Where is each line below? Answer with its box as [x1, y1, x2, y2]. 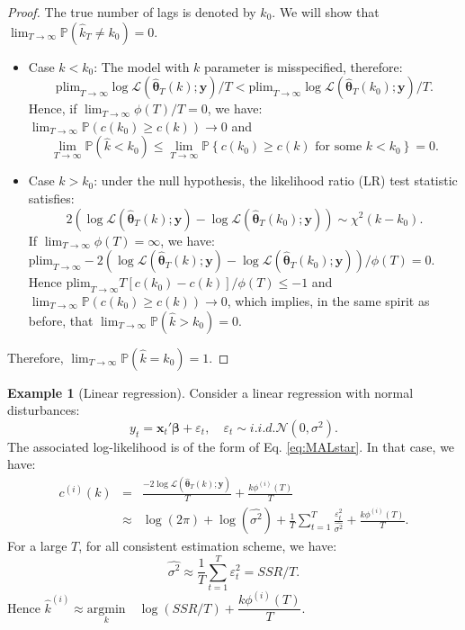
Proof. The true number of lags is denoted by [7, 3, 256, 21]
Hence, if [28, 99, 77, 118]
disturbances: [7, 400, 80, 419]
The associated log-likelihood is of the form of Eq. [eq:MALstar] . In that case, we [7, 436, 455, 455]
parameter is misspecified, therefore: [204, 57, 403, 76]
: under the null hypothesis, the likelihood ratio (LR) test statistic [94, 171, 458, 190]
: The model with [94, 57, 190, 76]
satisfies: [28, 188, 75, 207]
